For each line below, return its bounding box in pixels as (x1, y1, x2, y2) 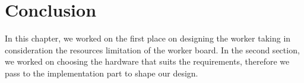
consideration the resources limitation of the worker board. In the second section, (5, 43, 300, 56)
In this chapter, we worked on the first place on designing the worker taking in (5, 32, 291, 44)
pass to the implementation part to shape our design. (5, 66, 198, 79)
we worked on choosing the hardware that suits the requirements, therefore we (5, 55, 290, 68)
